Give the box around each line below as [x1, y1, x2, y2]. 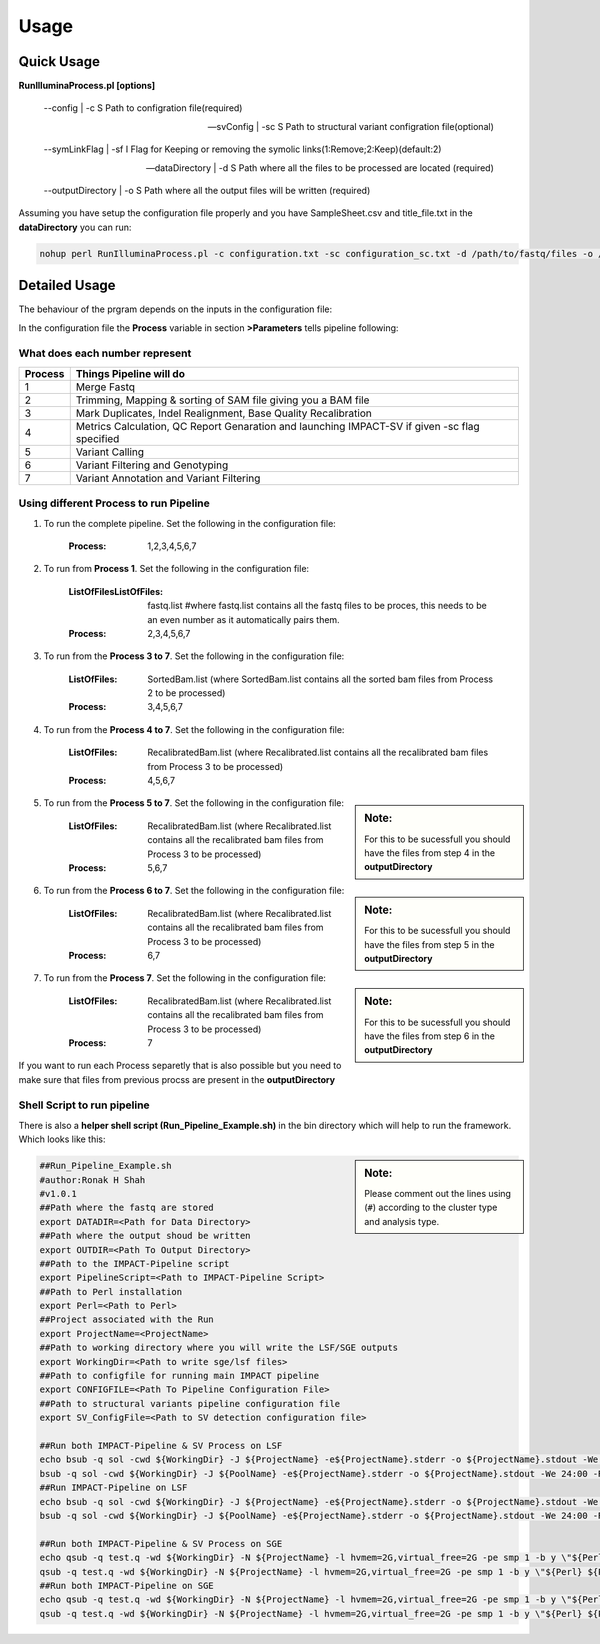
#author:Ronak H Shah [39, 1174, 146, 1185]
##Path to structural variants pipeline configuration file [39, 1398, 341, 1409]
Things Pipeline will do [75, 366, 185, 380]
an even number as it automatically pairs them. [147, 613, 340, 625]
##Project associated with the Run [39, 1314, 214, 1325]
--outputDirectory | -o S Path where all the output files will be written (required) [43, 185, 371, 197]
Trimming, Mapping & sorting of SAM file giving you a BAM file [75, 393, 370, 407]
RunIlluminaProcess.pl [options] [18, 80, 156, 92]
